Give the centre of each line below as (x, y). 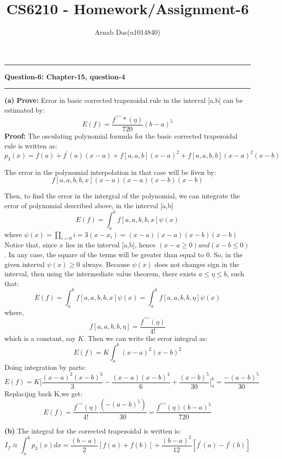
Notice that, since (31, 245)
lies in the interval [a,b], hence (111, 245)
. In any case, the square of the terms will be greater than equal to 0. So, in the (124, 254)
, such (236, 274)
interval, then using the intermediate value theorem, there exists (100, 274)
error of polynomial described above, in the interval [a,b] (89, 205)
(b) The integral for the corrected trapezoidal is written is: (93, 430)
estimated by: (25, 109)
